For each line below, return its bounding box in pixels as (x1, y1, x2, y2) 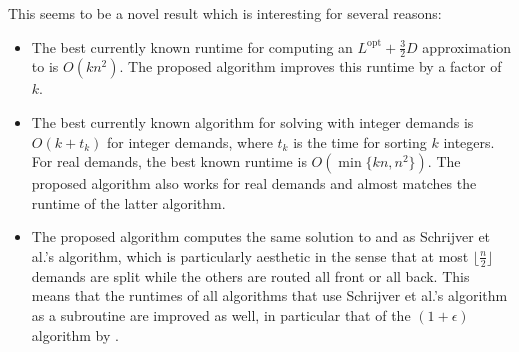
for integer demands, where (106, 131, 273, 152)
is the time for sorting (293, 131, 427, 152)
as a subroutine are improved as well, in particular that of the (31, 305, 411, 325)
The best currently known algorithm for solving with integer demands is (31, 112, 474, 133)
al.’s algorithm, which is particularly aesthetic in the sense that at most (31, 245, 469, 266)
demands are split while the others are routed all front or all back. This (31, 265, 470, 286)
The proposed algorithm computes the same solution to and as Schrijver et (31, 226, 491, 247)
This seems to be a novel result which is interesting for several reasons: (8, 3, 442, 23)
